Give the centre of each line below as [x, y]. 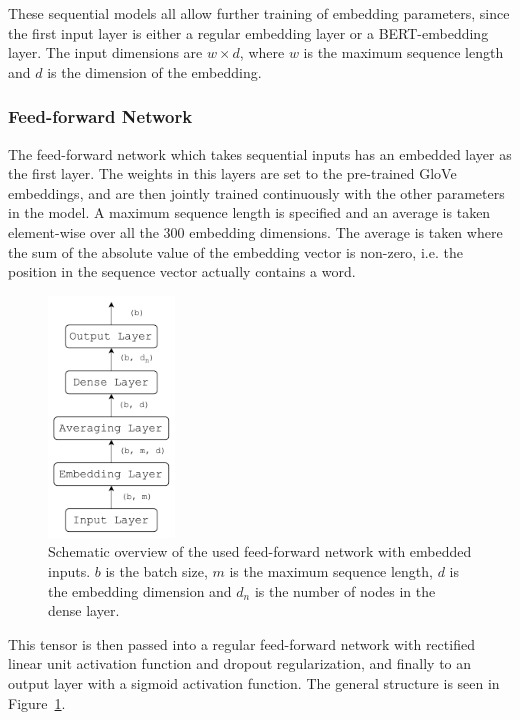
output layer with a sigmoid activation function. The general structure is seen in [254, 683]
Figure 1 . [37, 702]
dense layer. [84, 610]
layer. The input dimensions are [105, 52]
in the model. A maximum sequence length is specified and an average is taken [249, 212]
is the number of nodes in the [345, 590]
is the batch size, [156, 571]
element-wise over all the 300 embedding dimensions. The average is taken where [255, 231]
